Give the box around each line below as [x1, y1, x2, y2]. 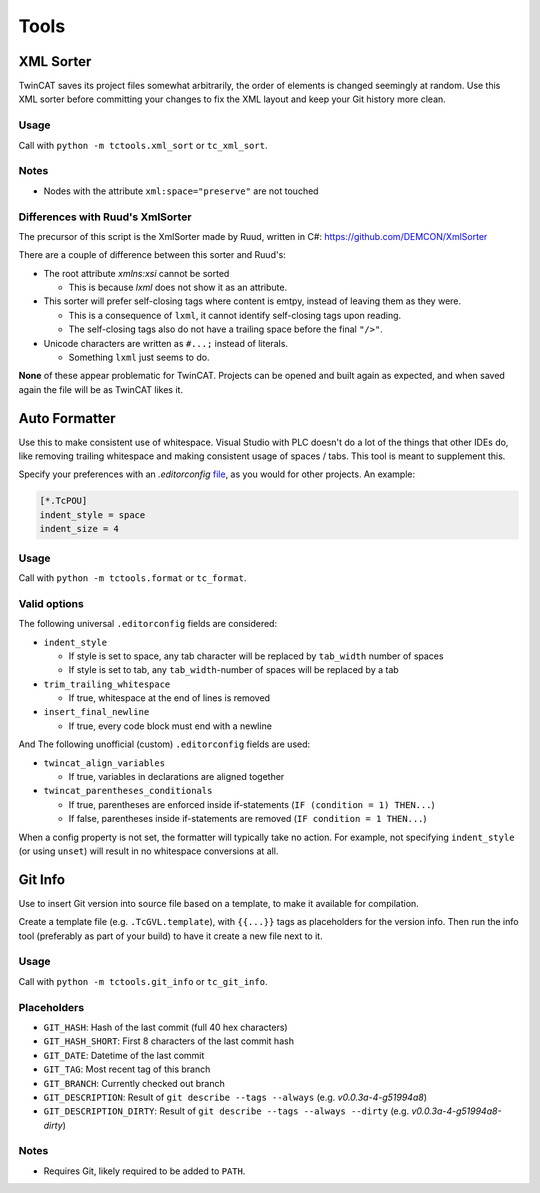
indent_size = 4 [39, 523, 120, 535]
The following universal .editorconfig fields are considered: [18, 618, 278, 630]
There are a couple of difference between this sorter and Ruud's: [18, 249, 287, 261]
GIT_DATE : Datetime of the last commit [43, 1049, 205, 1061]
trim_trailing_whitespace [43, 678, 171, 690]
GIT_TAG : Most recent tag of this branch [43, 1063, 211, 1075]
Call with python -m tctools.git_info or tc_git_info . [18, 975, 268, 987]
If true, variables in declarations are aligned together [68, 771, 285, 783]
